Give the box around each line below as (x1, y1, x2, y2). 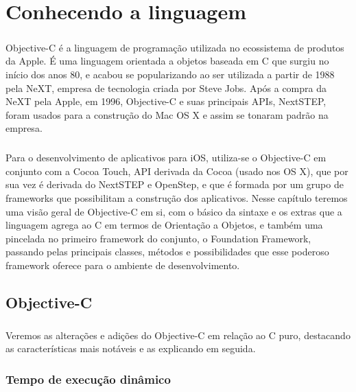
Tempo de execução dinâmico (5, 370, 171, 387)
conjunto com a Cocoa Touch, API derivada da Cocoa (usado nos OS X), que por (5, 163, 348, 178)
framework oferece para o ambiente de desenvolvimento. (5, 258, 240, 273)
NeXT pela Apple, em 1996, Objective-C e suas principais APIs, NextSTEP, (5, 94, 327, 108)
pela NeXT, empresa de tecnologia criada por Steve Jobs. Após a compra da (5, 80, 327, 95)
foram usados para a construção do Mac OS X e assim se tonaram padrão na (5, 107, 329, 122)
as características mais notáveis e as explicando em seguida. (5, 341, 256, 356)
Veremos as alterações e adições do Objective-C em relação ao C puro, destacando (5, 327, 351, 342)
